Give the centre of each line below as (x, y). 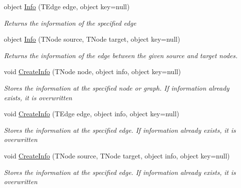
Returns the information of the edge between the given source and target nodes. (121, 55)
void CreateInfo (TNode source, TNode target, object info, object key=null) (117, 155)
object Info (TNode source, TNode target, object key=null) (92, 39)
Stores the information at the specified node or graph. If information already (117, 87)
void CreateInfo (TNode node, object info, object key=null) (92, 71)
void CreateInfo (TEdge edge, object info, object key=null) (92, 114)
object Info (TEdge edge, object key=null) (67, 6)
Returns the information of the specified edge (70, 23)
